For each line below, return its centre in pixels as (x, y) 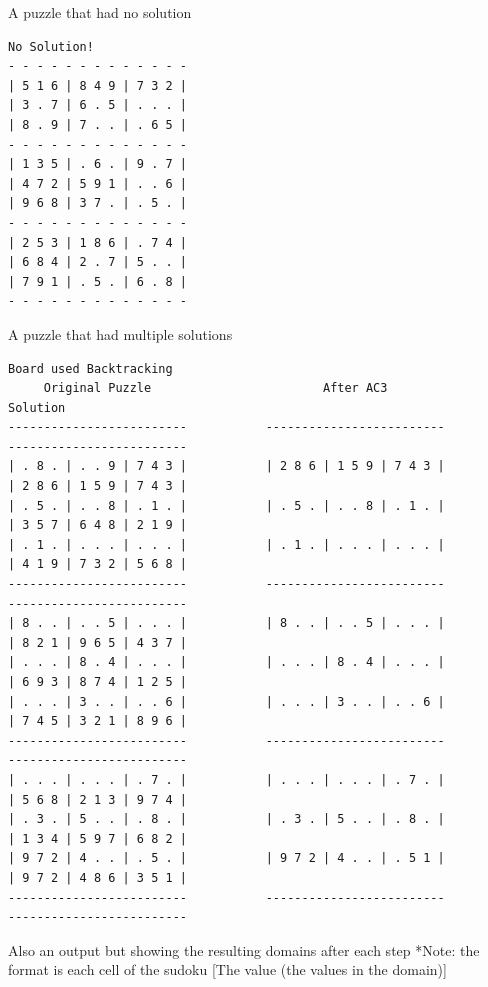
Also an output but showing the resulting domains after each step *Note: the (244, 949)
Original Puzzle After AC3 (215, 388)
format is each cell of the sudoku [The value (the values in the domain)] (227, 969)
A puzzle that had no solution (100, 12)
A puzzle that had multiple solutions (120, 333)
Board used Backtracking (90, 368)
